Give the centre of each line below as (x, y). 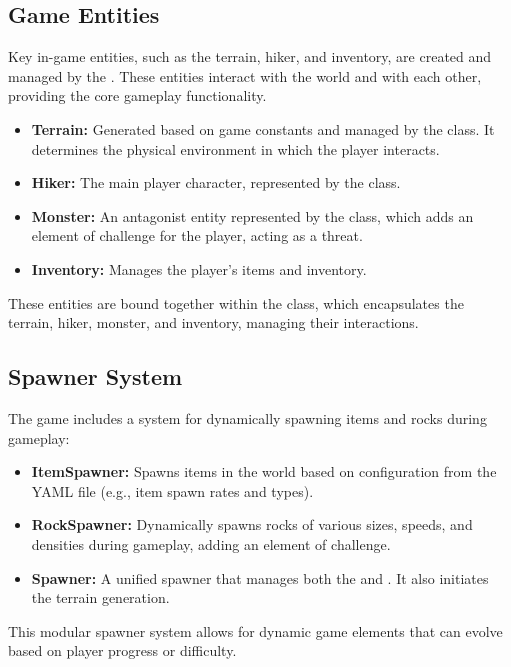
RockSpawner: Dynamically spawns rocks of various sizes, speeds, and (252, 524)
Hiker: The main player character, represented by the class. (216, 182)
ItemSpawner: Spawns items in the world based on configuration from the (264, 471)
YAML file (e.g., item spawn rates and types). (172, 490)
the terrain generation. (100, 597)
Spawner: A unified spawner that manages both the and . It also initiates (260, 577)
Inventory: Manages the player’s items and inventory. (199, 268)
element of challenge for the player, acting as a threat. (197, 235)
